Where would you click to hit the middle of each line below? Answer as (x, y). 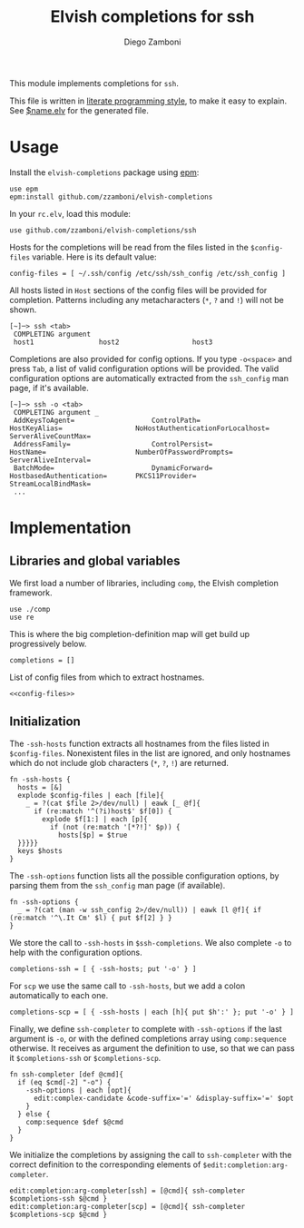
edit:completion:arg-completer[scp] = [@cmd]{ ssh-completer (127, 1206)
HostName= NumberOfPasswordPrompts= (121, 452)
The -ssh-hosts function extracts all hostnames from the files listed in (139, 743)
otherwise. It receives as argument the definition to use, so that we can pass (152, 1048)
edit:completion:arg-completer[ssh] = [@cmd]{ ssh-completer (127, 1191)
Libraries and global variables (95, 561)
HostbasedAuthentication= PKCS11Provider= (103, 476)
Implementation (70, 528)
